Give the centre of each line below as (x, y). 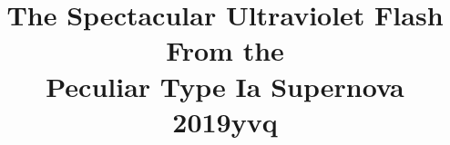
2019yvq (225, 121)
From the (225, 50)
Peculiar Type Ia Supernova (225, 86)
